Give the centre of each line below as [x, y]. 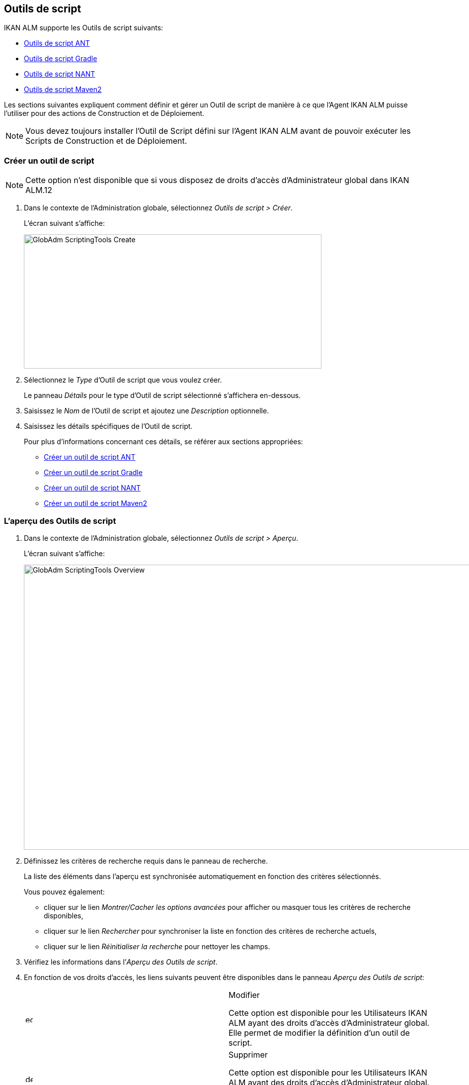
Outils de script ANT [57, 43]
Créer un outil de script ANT [90, 457]
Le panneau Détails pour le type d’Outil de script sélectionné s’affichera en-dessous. [162, 395]
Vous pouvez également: [64, 891]
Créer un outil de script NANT [92, 488]
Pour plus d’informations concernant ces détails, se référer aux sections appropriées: [163, 442]
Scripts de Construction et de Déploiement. [106, 141]
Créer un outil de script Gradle [93, 473]
